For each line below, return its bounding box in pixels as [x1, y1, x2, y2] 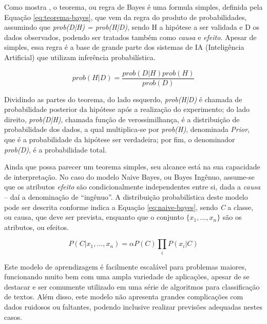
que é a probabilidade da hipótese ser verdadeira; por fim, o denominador [4, 134, 235, 144]
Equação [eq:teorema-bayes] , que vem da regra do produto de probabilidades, [4, 11, 247, 22]
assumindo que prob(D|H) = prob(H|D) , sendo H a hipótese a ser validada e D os [4, 22, 260, 32]
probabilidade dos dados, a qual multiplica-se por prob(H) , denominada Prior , [4, 124, 250, 135]
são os [222, 212, 242, 222]
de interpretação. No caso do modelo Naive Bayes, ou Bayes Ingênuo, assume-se [4, 171, 255, 182]
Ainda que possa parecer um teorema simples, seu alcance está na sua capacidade [4, 161, 260, 172]
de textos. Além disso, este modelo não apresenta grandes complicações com [4, 291, 243, 302]
